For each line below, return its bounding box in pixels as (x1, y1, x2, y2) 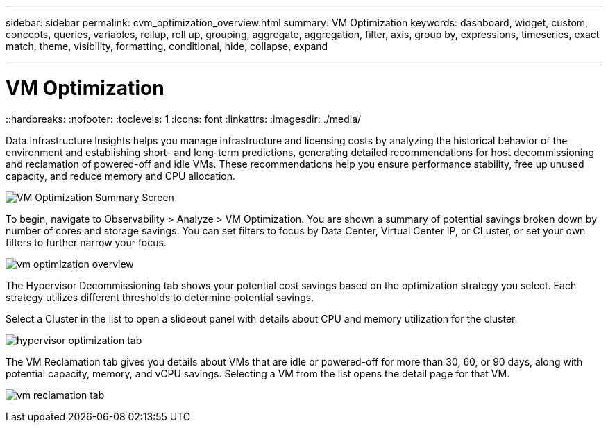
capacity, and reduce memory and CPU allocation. (6, 169, 236, 182)
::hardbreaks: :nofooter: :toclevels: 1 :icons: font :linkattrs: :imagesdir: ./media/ (6, 112, 362, 125)
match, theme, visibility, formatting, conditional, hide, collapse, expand (6, 40, 328, 52)
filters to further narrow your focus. (6, 236, 167, 248)
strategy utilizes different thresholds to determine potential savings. (6, 291, 314, 303)
